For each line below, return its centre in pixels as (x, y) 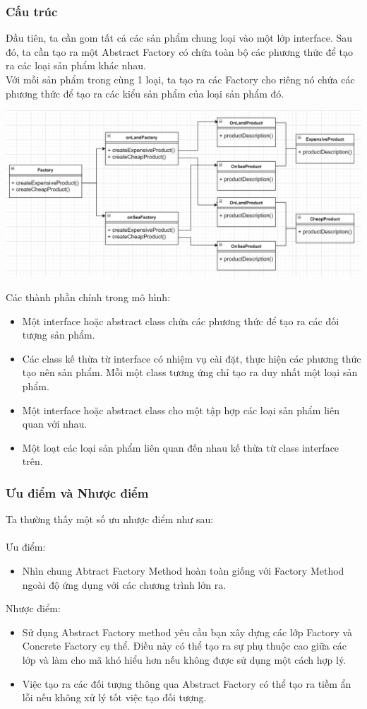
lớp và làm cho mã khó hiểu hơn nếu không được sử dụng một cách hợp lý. (184, 659)
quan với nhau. (55, 424)
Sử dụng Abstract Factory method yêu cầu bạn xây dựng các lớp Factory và (187, 632)
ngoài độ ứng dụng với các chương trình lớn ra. (124, 584)
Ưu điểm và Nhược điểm (77, 492)
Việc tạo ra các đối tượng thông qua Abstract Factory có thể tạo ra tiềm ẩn (187, 683)
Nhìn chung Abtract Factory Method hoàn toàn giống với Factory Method (183, 570)
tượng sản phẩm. (59, 335)
